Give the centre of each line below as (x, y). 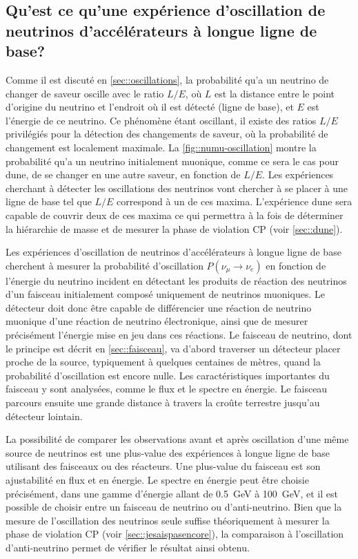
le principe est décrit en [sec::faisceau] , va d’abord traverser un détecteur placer (173, 348)
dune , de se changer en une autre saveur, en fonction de (123, 174)
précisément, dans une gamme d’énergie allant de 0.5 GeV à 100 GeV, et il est (172, 493)
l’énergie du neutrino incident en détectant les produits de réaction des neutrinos (176, 280)
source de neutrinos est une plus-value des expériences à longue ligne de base (168, 452)
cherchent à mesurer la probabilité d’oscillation (105, 265)
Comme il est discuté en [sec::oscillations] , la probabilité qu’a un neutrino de (167, 79)
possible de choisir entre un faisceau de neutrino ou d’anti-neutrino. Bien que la (174, 507)
